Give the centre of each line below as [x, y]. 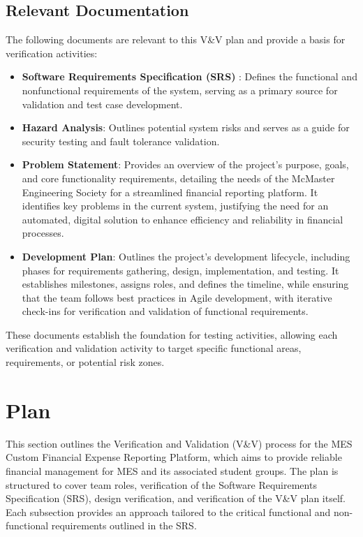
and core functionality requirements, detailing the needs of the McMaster [178, 178]
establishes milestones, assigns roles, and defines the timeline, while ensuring [185, 284]
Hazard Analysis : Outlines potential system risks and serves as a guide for [186, 127]
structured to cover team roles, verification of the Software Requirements [161, 484]
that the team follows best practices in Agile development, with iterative [177, 297]
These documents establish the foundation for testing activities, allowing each [172, 334]
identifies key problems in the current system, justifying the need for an [175, 206]
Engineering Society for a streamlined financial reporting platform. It [170, 192]
